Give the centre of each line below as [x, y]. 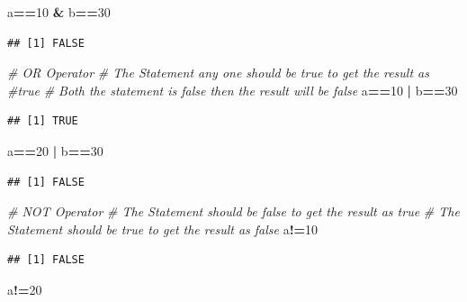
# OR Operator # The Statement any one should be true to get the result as [218, 73]
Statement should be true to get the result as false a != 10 [163, 229]
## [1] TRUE [43, 121]
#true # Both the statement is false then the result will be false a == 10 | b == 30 [233, 90]
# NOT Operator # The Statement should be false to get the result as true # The [233, 211]
